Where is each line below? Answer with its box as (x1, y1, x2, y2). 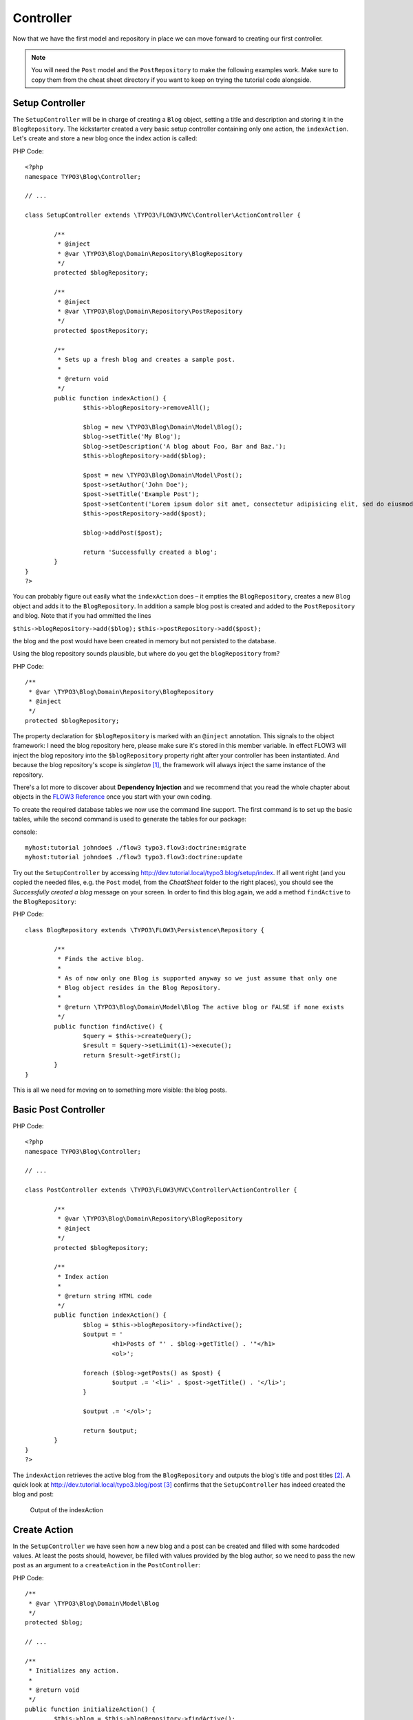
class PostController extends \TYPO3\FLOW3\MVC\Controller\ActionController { (25, 1186, 297, 1194)
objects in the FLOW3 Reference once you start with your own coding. (12, 793, 213, 801)
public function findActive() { (54, 1022, 163, 1030)
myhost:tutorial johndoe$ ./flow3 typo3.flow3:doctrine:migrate (25, 843, 247, 851)
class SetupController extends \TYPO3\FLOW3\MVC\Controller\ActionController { (25, 211, 301, 219)
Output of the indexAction (30, 1505, 103, 1514)
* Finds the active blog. (57, 955, 145, 963)
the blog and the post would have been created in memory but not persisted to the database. (12, 636, 277, 645)
